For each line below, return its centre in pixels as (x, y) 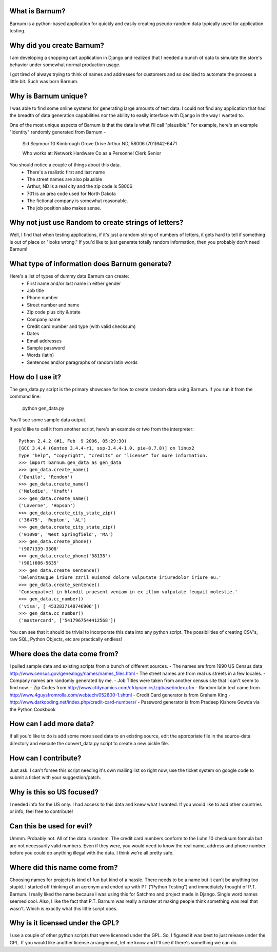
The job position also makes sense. (64, 208)
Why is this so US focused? (54, 792)
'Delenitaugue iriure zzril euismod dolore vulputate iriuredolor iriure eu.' (120, 578)
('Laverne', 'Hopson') (47, 506)
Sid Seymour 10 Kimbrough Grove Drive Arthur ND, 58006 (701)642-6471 (100, 144)
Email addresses (44, 341)
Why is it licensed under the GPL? (64, 923)
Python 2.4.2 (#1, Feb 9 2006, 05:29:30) (73, 441)
